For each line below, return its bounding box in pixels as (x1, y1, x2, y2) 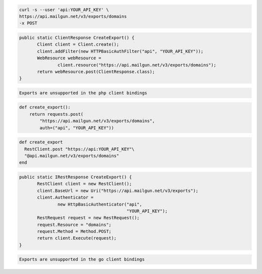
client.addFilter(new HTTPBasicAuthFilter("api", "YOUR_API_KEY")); (37, 49, 204, 54)
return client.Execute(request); (37, 236, 116, 241)
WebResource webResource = (37, 55, 101, 61)
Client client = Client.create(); (37, 42, 119, 47)
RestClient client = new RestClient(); (37, 181, 132, 187)
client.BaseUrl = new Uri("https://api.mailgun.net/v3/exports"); (37, 188, 198, 193)
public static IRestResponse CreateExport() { (19, 174, 132, 180)
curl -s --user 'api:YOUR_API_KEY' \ (19, 7, 109, 12)
